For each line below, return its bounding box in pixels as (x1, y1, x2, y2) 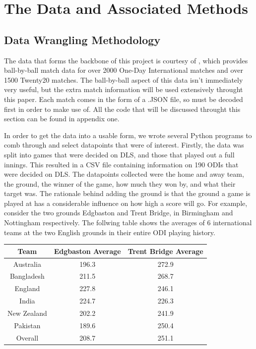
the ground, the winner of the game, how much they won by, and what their (4, 178, 236, 189)
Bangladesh (9, 271, 45, 281)
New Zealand (7, 307, 47, 318)
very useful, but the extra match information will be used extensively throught (4, 84, 243, 95)
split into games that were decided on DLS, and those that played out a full (4, 149, 235, 159)
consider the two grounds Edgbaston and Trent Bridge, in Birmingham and (4, 207, 233, 218)
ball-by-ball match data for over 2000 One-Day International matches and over (4, 65, 243, 75)
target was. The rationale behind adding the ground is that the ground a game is (4, 188, 251, 199)
